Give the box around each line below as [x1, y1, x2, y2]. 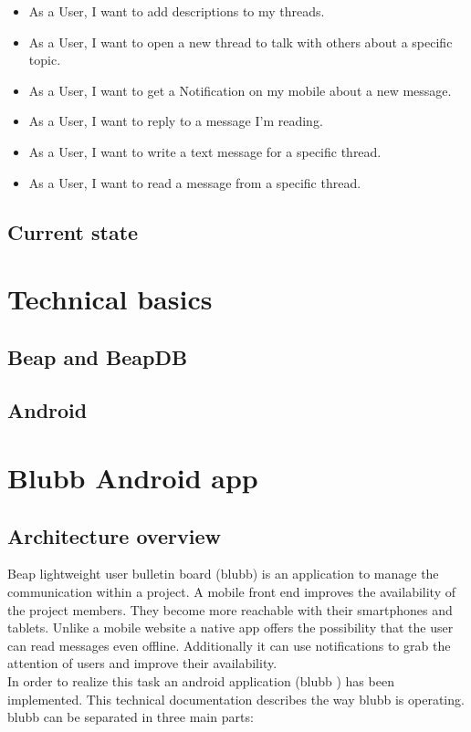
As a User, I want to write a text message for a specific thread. [28, 141, 382, 161]
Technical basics [7, 280, 213, 318]
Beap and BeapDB [7, 342, 188, 371]
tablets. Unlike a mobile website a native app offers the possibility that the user [7, 618, 454, 637]
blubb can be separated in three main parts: [7, 707, 254, 727]
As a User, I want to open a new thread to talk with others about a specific [28, 32, 453, 51]
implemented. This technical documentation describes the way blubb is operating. [7, 689, 465, 708]
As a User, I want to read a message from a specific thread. [28, 173, 361, 192]
